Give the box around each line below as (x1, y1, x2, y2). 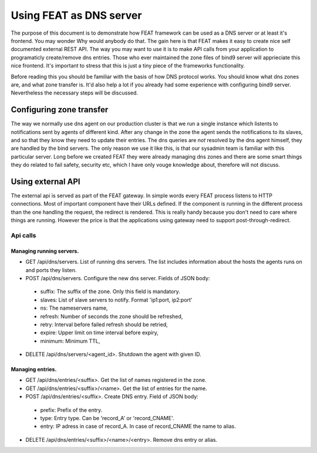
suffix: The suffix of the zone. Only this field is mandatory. (40, 288, 180, 295)
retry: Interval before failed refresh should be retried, (40, 321, 168, 328)
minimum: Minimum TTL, (40, 337, 100, 344)
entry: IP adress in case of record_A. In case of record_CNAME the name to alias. (40, 423, 236, 430)
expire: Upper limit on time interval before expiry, (40, 329, 158, 336)
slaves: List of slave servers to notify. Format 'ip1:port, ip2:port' (40, 296, 193, 303)
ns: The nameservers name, (40, 304, 108, 311)
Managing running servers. (11, 247, 79, 254)
